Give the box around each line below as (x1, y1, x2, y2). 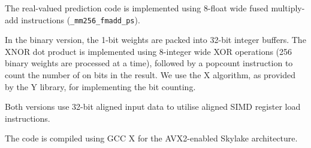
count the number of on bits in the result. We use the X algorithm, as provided (5, 69, 296, 81)
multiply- (271, 2, 305, 14)
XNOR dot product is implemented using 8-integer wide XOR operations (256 (5, 45, 292, 57)
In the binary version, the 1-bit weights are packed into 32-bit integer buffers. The (5, 33, 306, 46)
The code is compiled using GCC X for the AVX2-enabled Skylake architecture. (5, 132, 298, 144)
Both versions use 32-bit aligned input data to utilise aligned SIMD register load (5, 100, 301, 113)
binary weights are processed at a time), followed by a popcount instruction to (5, 57, 293, 69)
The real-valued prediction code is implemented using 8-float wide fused (5, 2, 268, 14)
